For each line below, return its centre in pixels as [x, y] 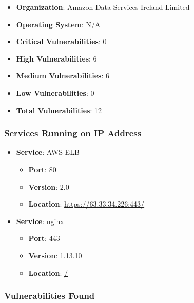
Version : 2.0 [49, 186]
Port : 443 [44, 238]
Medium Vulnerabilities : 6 [63, 76]
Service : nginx [40, 221]
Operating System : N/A [58, 24]
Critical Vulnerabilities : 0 [61, 41]
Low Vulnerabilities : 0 [55, 93]
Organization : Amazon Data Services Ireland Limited [103, 7]
